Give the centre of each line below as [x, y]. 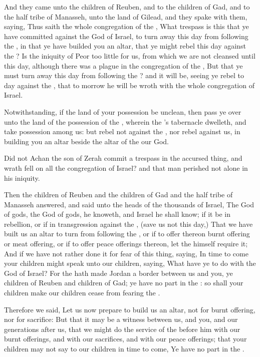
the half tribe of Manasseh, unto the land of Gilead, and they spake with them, [126, 16]
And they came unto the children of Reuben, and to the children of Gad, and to [127, 7]
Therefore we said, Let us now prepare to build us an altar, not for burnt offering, [130, 309]
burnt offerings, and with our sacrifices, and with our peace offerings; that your [125, 339]
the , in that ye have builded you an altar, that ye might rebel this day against [125, 46]
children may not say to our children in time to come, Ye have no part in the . [124, 348]
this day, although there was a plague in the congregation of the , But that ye [123, 65]
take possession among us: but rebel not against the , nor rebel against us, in [122, 131]
